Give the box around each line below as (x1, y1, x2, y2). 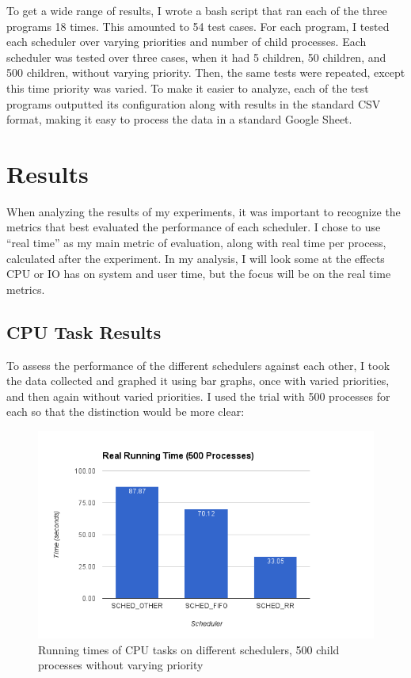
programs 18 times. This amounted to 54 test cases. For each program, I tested (6, 17, 390, 34)
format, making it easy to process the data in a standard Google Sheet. (6, 111, 352, 128)
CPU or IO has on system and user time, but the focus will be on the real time (6, 265, 391, 282)
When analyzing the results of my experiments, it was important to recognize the (6, 203, 401, 219)
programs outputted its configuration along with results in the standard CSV (6, 95, 381, 112)
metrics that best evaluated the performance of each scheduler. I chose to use (6, 219, 381, 235)
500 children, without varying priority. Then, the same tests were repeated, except (6, 64, 405, 81)
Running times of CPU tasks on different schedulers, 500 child (38, 641, 340, 657)
